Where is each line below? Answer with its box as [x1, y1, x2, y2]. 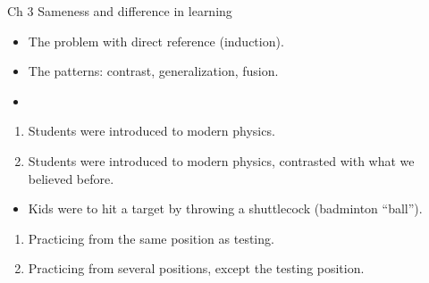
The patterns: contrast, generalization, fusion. [28, 62, 279, 80]
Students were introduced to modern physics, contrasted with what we [28, 151, 415, 170]
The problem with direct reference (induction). [28, 31, 284, 50]
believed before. [28, 169, 114, 187]
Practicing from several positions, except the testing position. [28, 259, 365, 278]
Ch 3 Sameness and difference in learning [7, 2, 232, 20]
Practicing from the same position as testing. [28, 229, 274, 247]
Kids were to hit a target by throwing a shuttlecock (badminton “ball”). [28, 199, 423, 218]
